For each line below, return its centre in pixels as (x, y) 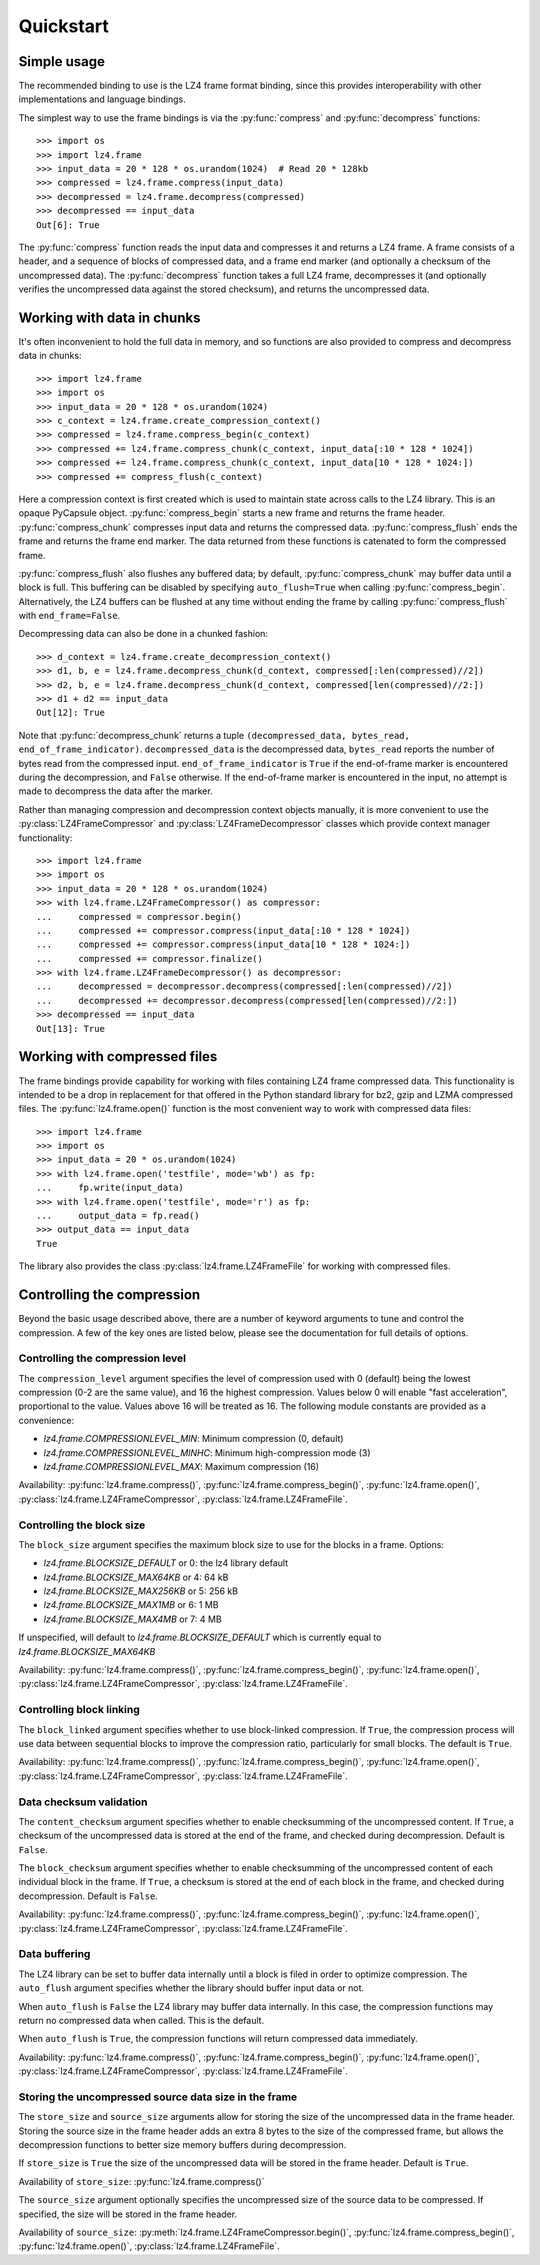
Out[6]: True (68, 224)
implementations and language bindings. (102, 99)
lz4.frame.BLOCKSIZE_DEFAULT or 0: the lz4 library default (166, 1563)
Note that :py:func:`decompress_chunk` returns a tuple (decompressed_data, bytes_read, (214, 735)
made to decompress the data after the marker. (116, 791)
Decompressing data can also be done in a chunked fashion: (143, 634)
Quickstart (64, 26)
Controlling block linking (79, 1710)
